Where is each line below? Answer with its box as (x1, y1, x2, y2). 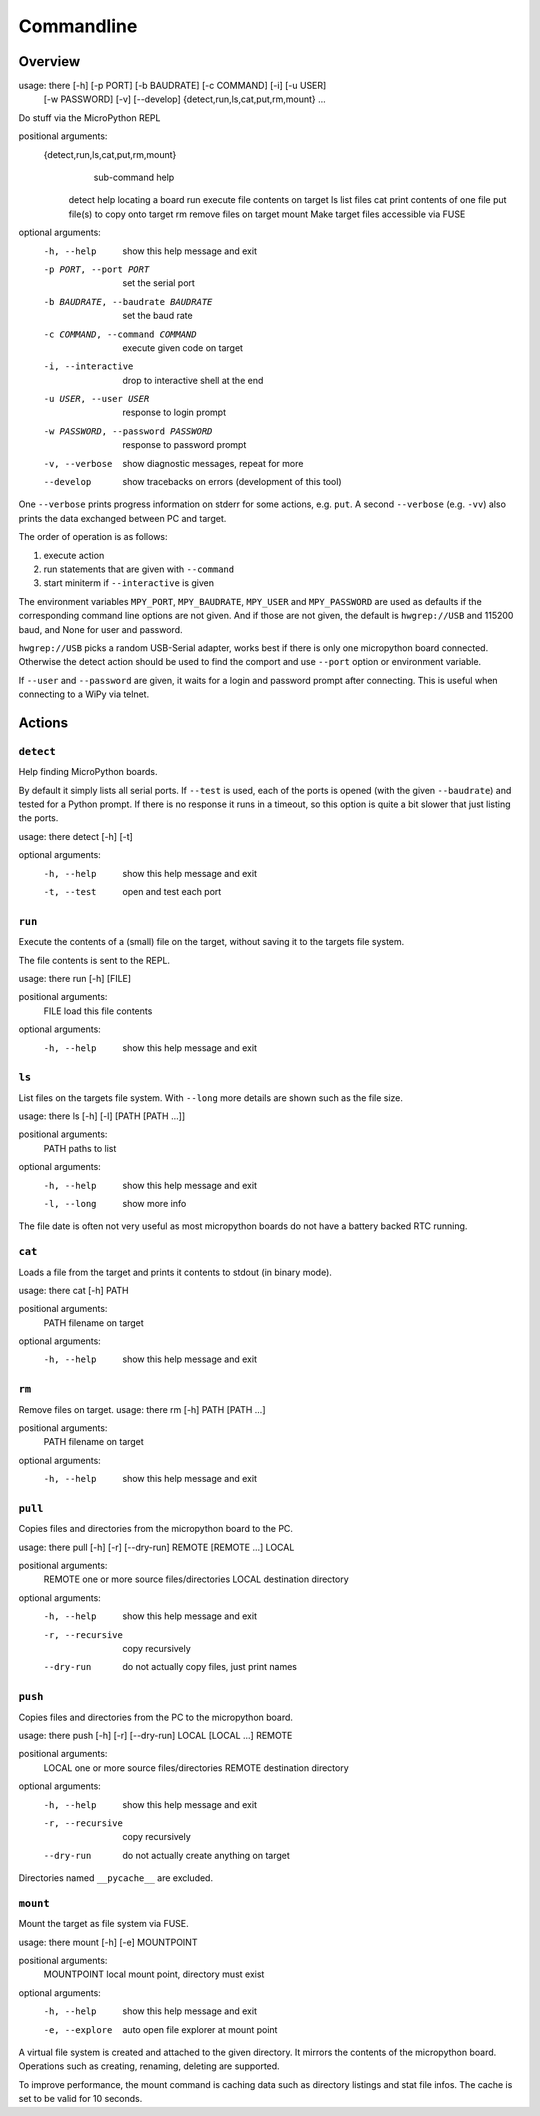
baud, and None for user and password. (18, 623, 183, 635)
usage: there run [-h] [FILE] (18, 972, 132, 984)
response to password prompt (122, 439, 247, 451)
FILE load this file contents (43, 1005, 153, 1017)
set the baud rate (122, 310, 194, 322)
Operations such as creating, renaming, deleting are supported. (18, 2060, 280, 2072)
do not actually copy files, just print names (122, 1661, 297, 1673)
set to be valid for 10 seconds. (18, 2093, 143, 2105)
